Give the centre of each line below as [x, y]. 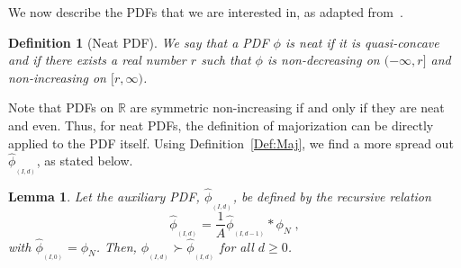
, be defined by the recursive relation [332, 197]
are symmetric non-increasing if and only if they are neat [287, 107]
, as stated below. [85, 161]
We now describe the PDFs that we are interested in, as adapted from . [206, 12]
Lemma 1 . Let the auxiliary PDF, [104, 197]
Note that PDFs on [61, 107]
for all [236, 246]
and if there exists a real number [97, 60]
